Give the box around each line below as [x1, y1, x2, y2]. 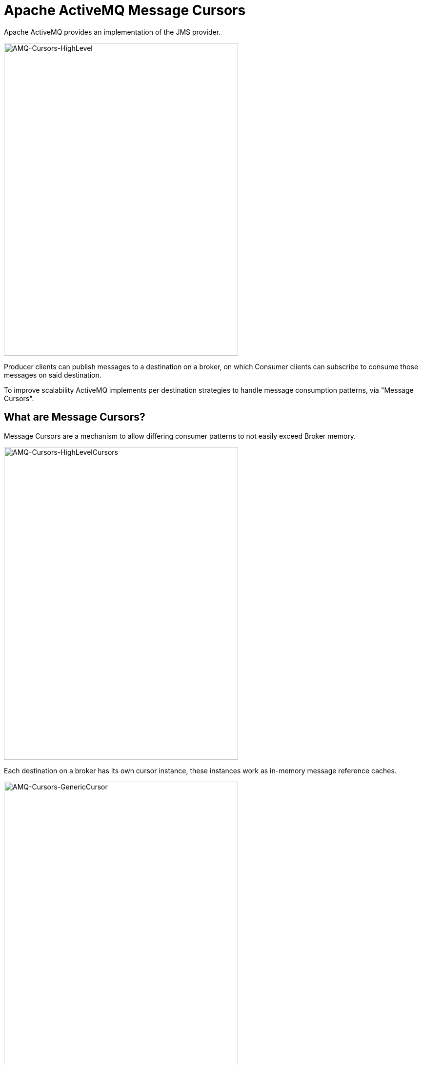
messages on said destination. [4, 370, 101, 379]
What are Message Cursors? [4, 411, 145, 424]
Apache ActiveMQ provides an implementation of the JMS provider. [4, 27, 221, 36]
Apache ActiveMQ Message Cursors [4, 2, 246, 19]
